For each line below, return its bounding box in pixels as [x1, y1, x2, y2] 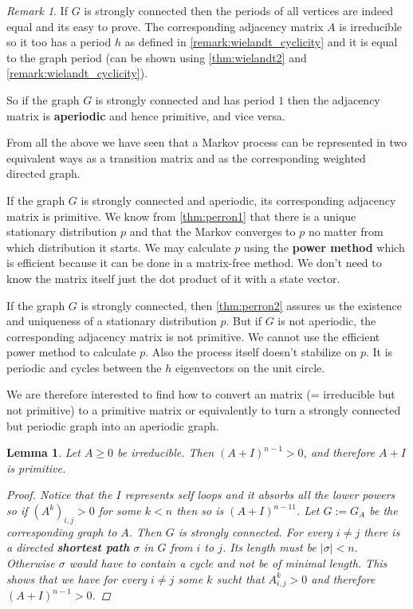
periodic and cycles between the [6, 359, 162, 375]
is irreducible [339, 18, 402, 34]
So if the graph [6, 91, 80, 108]
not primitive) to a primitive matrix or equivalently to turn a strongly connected [6, 402, 401, 418]
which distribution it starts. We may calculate [6, 238, 231, 255]
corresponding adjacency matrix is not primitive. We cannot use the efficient [6, 328, 380, 344]
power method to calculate [6, 344, 136, 360]
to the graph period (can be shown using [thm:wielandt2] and [6, 49, 307, 65]
